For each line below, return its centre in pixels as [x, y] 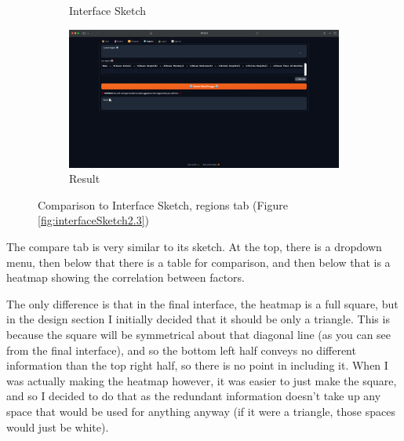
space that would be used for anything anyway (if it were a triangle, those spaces [201, 411]
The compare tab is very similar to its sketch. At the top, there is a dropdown [194, 246]
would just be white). [58, 426]
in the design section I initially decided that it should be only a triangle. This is [198, 319]
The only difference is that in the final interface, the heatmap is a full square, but [202, 303]
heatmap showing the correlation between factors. [126, 277]
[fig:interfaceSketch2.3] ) [94, 220]
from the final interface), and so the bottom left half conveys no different [181, 350]
